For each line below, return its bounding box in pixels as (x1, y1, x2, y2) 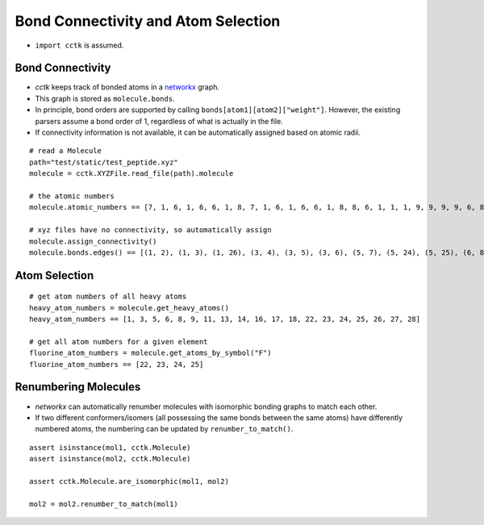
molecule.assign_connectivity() (29, 236, 157, 246)
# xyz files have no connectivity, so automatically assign (29, 226, 272, 235)
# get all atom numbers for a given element (29, 337, 209, 346)
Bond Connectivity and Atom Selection (15, 12, 281, 30)
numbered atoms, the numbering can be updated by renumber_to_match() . (35, 424, 294, 434)
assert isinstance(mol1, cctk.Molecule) (29, 443, 191, 452)
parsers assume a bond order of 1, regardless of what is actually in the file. (35, 116, 284, 126)
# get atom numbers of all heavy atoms (29, 292, 187, 302)
